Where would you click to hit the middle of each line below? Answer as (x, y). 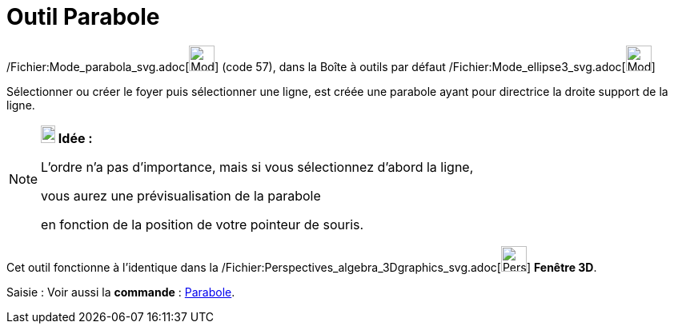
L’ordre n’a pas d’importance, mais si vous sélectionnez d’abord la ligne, (257, 167)
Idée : (75, 138)
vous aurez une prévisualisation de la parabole (181, 195)
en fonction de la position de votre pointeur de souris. (203, 224)
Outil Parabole (83, 17)
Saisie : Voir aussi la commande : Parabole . (121, 292)
